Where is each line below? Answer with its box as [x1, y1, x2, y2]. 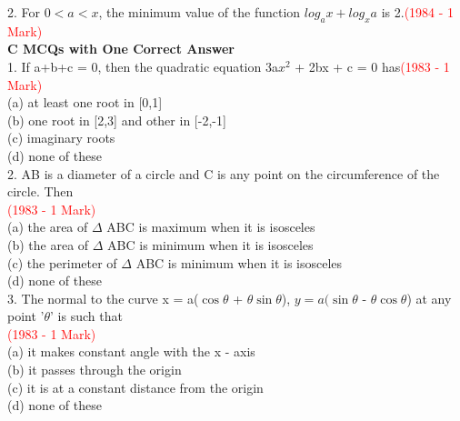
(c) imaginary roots [7, 128, 115, 147]
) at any [406, 288, 452, 307]
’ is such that [50, 306, 123, 326]
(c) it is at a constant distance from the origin [7, 377, 264, 396]
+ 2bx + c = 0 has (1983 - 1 [295, 56, 450, 75]
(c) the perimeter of [7, 253, 117, 272]
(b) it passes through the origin [7, 360, 182, 379]
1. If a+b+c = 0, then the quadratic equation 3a [7, 56, 278, 75]
